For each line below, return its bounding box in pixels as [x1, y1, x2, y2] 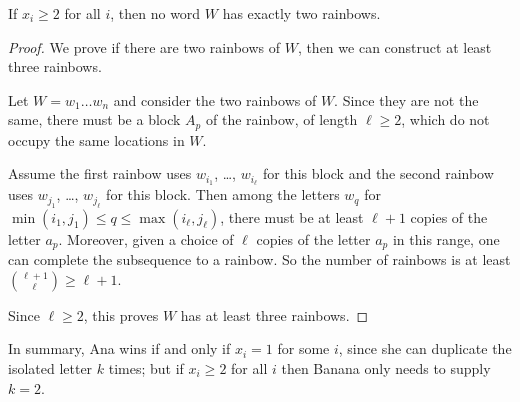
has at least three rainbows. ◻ [180, 304, 369, 325]
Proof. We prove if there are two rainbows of [8, 36, 280, 57]
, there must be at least [220, 206, 364, 227]
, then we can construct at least [297, 36, 492, 57]
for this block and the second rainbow [262, 163, 494, 184]
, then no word [110, 3, 201, 23]
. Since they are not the [334, 89, 479, 110]
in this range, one [392, 228, 500, 249]
